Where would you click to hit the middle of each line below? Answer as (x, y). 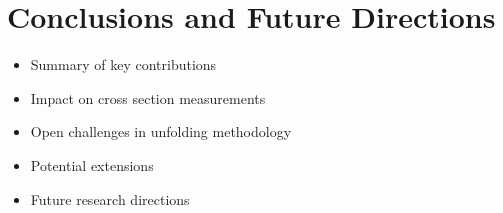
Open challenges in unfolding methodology (161, 131)
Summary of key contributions (123, 64)
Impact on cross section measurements (148, 97)
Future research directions (110, 198)
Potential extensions (92, 164)
